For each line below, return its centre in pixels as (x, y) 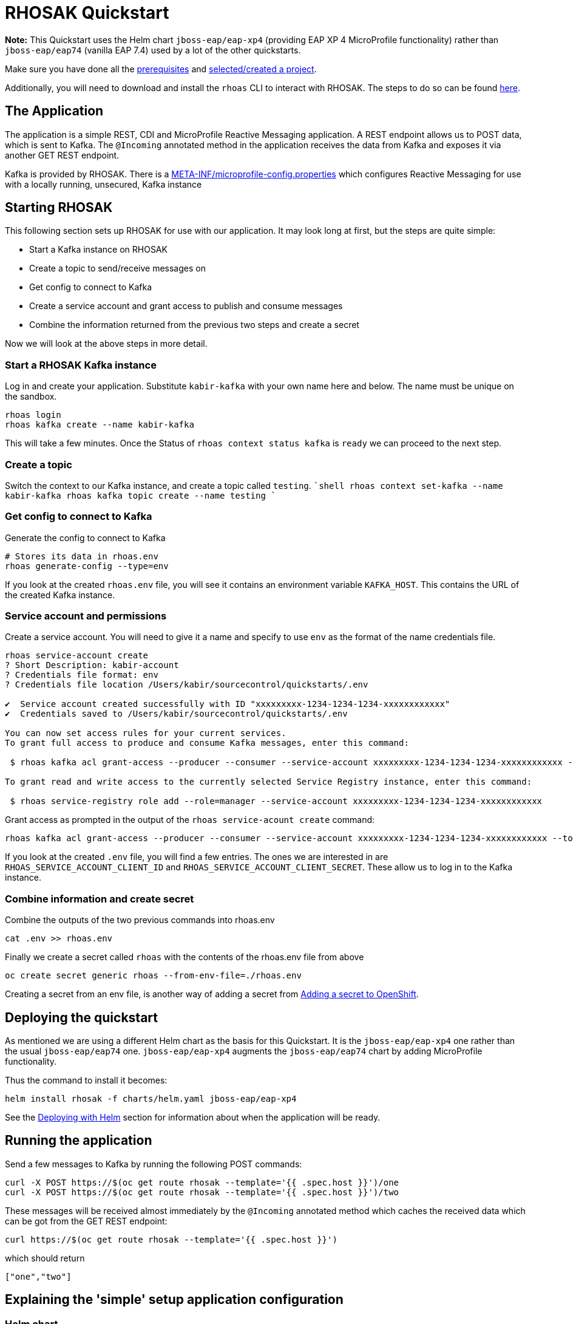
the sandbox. (31, 397)
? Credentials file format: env (82, 675)
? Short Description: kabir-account (92, 665)
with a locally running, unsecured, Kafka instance (103, 184)
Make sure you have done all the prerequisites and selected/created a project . (161, 69)
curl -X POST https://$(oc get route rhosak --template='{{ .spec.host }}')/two (202, 1192)
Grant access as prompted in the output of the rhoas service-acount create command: (190, 820)
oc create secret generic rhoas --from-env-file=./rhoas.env (153, 976)
